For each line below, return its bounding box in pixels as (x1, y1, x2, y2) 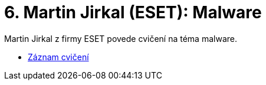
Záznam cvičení (28, 51, 89, 62)
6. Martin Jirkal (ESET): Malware (4, 2, 262, 22)
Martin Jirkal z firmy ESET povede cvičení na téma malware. (4, 33, 237, 44)
